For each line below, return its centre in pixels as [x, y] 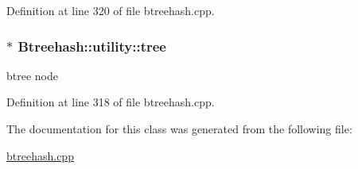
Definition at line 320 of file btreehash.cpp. [111, 10]
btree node [32, 75]
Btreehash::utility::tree [92, 46]
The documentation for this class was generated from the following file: [179, 129]
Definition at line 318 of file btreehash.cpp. [111, 102]
